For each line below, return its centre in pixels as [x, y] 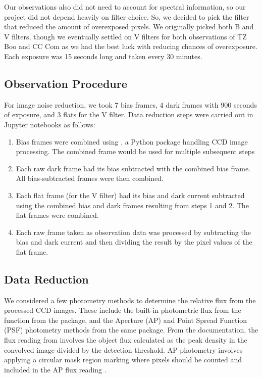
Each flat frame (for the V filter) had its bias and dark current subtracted [130, 195]
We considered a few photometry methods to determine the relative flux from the [130, 300]
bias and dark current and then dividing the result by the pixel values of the [134, 242]
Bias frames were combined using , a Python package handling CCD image [132, 141]
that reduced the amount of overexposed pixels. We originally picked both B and [129, 27]
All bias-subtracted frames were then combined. [90, 178]
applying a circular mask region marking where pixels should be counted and [123, 360]
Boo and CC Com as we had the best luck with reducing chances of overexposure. [131, 46]
